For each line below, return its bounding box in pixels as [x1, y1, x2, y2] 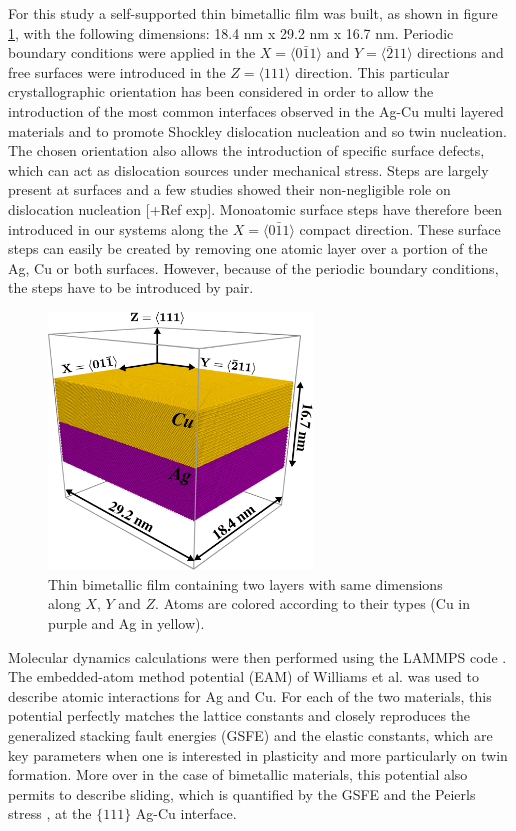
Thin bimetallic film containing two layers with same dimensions [48, 573, 443, 594]
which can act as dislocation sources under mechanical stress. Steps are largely [8, 159, 489, 180]
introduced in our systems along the [8, 218, 229, 239]
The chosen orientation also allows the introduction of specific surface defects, [8, 140, 485, 161]
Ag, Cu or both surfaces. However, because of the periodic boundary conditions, [8, 257, 499, 278]
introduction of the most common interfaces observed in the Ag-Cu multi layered [8, 100, 504, 121]
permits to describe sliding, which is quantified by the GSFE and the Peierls [8, 783, 476, 804]
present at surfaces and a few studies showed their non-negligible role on [8, 179, 451, 200]
